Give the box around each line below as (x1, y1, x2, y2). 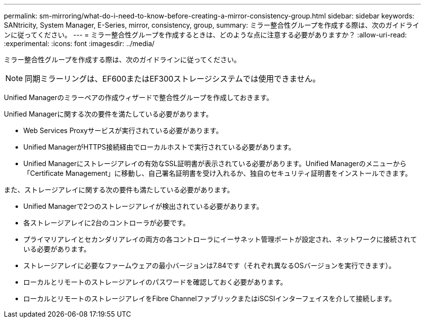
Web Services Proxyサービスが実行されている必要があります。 (23, 126, 223, 135)
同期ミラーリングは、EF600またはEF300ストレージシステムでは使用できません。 (25, 74, 321, 84)
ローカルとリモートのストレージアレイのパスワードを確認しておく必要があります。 (23, 278, 287, 286)
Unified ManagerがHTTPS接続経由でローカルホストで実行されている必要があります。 (23, 143, 295, 151)
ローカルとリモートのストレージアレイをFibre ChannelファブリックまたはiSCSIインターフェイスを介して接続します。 (23, 294, 396, 303)
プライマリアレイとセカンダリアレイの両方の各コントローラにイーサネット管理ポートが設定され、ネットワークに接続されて (23, 235, 417, 243)
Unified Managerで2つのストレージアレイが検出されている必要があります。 (23, 202, 263, 210)
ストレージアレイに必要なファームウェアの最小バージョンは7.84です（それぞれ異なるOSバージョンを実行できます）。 (23, 261, 396, 270)
